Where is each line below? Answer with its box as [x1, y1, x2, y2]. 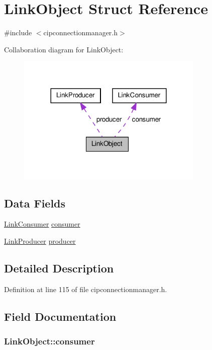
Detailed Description [4, 260, 114, 275]
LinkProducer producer [4, 236, 76, 246]
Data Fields [4, 195, 66, 211]
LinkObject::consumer [4, 335, 95, 347]
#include [4, 27, 32, 38]
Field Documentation [4, 308, 117, 324]
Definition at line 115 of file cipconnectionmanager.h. [4, 284, 167, 294]
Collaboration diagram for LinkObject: [4, 44, 124, 54]
